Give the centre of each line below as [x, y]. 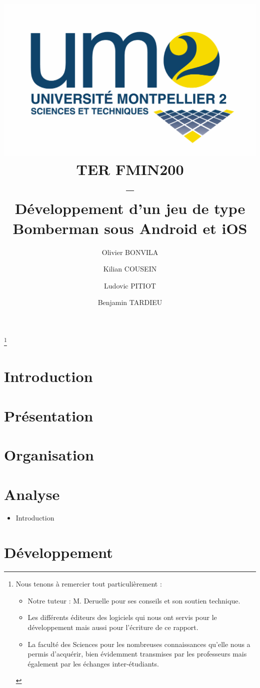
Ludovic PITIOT [130, 285]
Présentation [49, 415]
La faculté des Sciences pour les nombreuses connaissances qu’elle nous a [139, 644]
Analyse [32, 494]
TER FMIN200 [130, 169]
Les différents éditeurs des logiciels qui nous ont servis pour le [122, 617]
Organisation [49, 455]
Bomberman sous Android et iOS [130, 228]
